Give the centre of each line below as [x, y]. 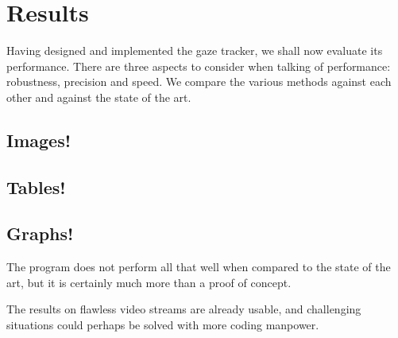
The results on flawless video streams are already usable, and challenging [184, 309]
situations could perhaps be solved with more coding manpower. [163, 325]
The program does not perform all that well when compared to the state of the [199, 267]
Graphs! [40, 233]
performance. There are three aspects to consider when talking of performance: [199, 66]
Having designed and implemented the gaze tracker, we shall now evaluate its [195, 51]
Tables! [36, 186]
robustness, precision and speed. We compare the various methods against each [199, 82]
